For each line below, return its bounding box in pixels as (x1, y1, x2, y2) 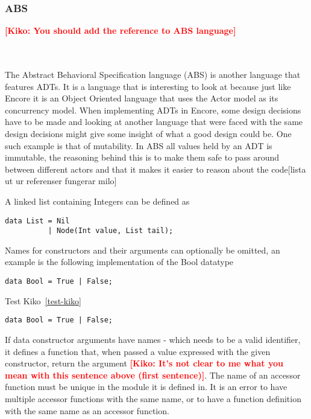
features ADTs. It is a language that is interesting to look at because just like (5, 80, 291, 92)
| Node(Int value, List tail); (48, 226, 174, 235)
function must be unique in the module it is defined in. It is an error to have (5, 380, 287, 393)
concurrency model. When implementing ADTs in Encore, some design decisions (5, 103, 301, 116)
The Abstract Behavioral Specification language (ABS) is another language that (5, 68, 301, 80)
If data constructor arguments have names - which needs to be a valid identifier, (5, 333, 301, 345)
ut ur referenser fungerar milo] (5, 174, 117, 187)
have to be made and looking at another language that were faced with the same (5, 115, 303, 128)
